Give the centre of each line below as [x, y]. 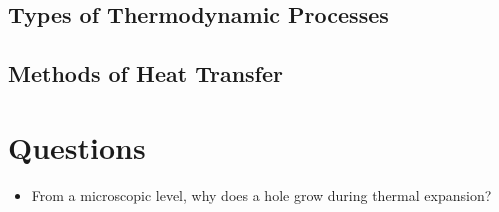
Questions [77, 146]
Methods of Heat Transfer [145, 73]
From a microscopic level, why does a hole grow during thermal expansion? [261, 194]
